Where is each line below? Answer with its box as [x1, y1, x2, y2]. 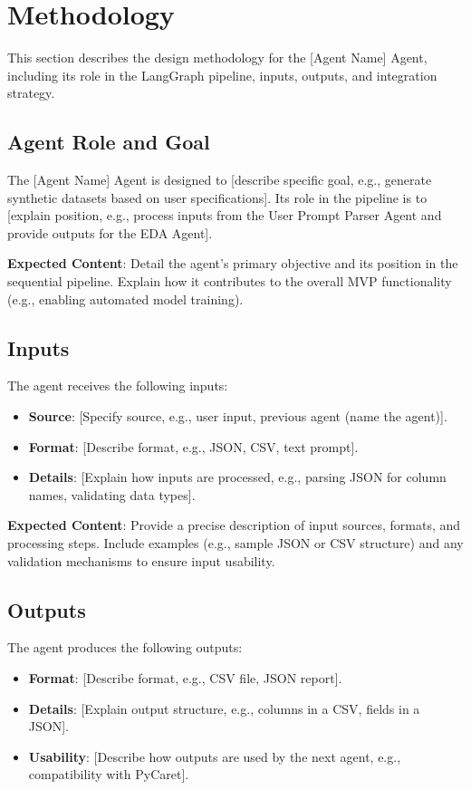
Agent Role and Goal [7, 128, 210, 156]
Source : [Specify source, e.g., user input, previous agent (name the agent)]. [28, 407, 447, 426]
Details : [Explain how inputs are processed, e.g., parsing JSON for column [28, 467, 447, 487]
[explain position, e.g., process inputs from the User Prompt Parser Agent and [7, 206, 442, 225]
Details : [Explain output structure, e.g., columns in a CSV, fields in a [28, 698, 420, 718]
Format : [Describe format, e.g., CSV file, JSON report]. [28, 669, 342, 688]
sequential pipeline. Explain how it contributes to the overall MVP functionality [7, 272, 452, 291]
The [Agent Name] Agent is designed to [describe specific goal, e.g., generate [7, 170, 432, 189]
